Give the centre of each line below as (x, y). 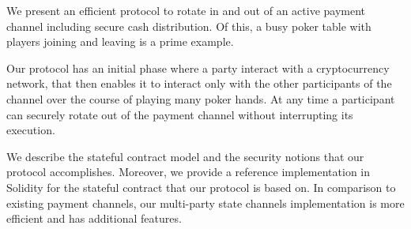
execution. (31, 130)
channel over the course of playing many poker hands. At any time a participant (201, 98)
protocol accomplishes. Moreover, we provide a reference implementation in (189, 172)
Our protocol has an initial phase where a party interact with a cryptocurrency (198, 68)
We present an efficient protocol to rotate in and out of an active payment (186, 10)
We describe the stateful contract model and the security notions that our (185, 156)
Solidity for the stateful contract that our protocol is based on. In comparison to (201, 187)
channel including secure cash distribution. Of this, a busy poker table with (189, 26)
